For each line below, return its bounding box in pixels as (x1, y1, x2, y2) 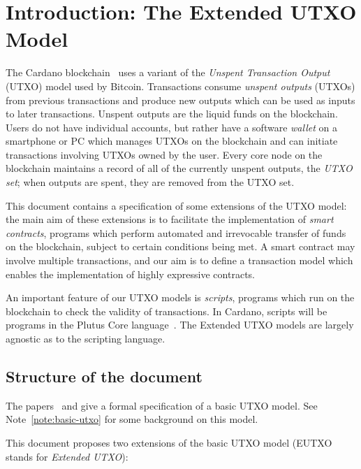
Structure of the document (6, 365, 202, 387)
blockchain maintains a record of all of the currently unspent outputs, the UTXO (6, 161, 353, 175)
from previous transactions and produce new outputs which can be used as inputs (6, 92, 355, 107)
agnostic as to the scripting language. (6, 331, 165, 345)
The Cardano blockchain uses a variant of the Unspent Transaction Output (6, 65, 330, 80)
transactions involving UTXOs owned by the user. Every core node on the (6, 147, 323, 161)
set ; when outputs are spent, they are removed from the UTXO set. (6, 175, 295, 189)
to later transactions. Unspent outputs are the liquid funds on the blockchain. (6, 106, 338, 121)
